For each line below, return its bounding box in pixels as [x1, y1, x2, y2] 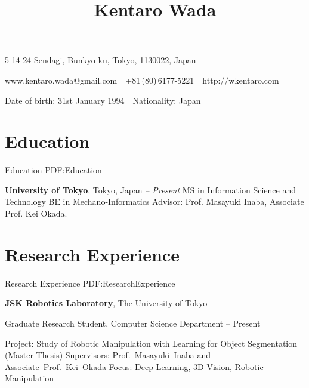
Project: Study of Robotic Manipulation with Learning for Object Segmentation [5, 337, 298, 349]
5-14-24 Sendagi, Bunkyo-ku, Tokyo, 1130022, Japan [5, 54, 196, 66]
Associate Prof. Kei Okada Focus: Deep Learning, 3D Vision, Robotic [5, 360, 264, 372]
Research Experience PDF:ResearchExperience [5, 276, 175, 289]
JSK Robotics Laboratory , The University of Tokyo [5, 297, 208, 309]
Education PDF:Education [5, 164, 102, 176]
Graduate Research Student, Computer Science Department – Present [5, 316, 261, 329]
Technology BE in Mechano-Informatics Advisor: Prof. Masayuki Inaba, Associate [5, 195, 304, 208]
